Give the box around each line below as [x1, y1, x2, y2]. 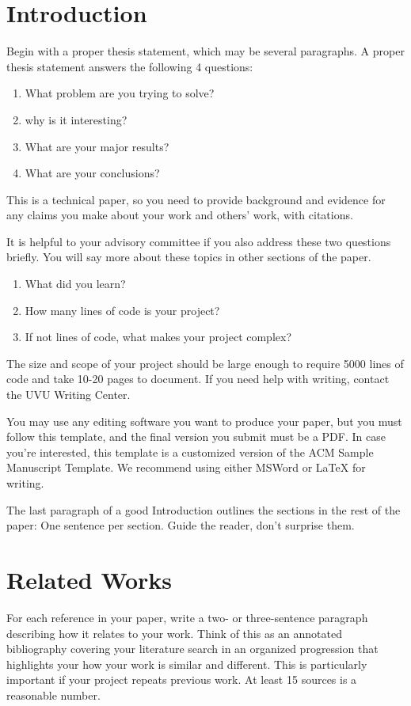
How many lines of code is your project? [25, 302, 220, 318]
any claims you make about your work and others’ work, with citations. [6, 207, 353, 223]
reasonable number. [6, 686, 101, 703]
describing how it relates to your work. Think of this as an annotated [6, 624, 342, 641]
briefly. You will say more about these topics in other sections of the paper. [6, 249, 371, 265]
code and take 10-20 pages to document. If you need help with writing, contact [6, 370, 390, 387]
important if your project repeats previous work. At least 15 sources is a [6, 671, 357, 688]
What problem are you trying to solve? [25, 85, 215, 101]
